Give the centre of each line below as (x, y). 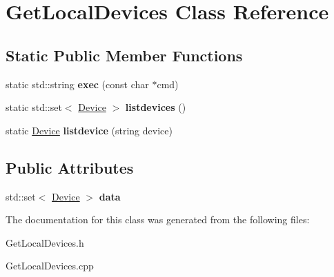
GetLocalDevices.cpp (50, 266)
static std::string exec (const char (77, 84)
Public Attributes (70, 167)
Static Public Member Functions (124, 55)
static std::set (34, 107)
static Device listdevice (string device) (89, 130)
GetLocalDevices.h (45, 242)
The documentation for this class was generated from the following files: (158, 219)
